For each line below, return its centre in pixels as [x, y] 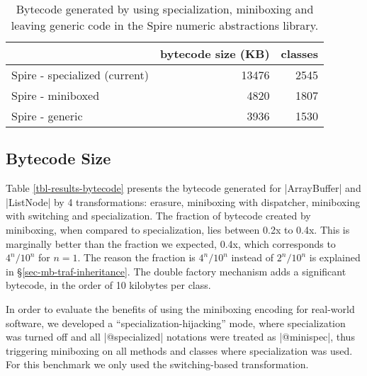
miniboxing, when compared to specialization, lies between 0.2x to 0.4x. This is [178, 229]
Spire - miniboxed [56, 95]
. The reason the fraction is [136, 257]
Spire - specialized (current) [80, 75]
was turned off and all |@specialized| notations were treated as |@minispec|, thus [180, 337]
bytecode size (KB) [215, 53]
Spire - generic [47, 116]
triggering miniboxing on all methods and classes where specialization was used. [179, 350]
